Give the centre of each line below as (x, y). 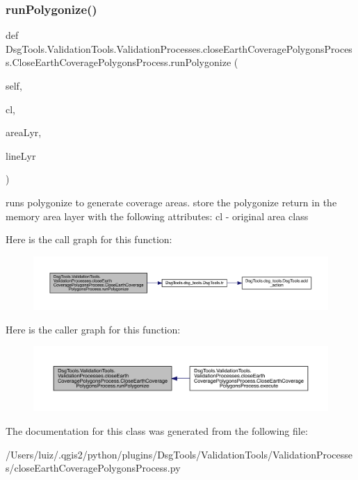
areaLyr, (24, 132)
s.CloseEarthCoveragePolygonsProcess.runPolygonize (119, 62)
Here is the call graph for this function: (89, 239)
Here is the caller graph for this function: (93, 329)
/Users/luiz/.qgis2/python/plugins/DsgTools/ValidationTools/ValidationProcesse (179, 454)
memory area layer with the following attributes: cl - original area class (157, 216)
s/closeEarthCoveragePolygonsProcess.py (93, 468)
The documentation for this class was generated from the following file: (157, 431)
